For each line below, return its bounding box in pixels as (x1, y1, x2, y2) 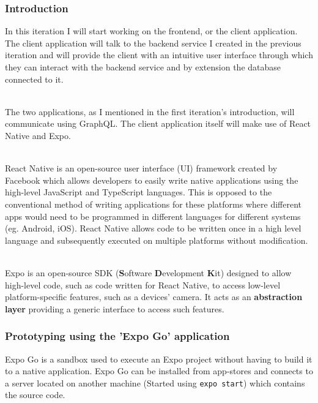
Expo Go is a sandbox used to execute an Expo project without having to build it (5, 352, 312, 365)
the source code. (5, 388, 65, 401)
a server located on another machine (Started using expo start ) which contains (5, 376, 305, 389)
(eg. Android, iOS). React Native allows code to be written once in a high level (5, 222, 301, 235)
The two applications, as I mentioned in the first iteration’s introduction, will (5, 105, 295, 118)
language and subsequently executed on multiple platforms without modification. (5, 233, 308, 246)
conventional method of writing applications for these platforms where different (5, 197, 302, 210)
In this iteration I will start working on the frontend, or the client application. (5, 24, 298, 37)
